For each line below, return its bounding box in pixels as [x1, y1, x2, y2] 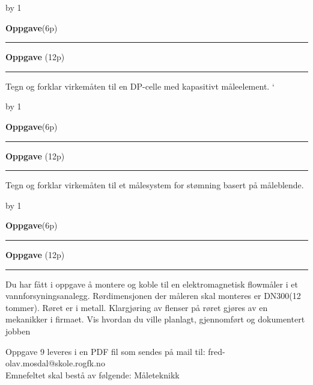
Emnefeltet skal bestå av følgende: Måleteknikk [5, 368, 180, 381]
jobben [5, 324, 31, 337]
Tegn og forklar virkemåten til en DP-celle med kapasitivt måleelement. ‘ [5, 79, 275, 92]
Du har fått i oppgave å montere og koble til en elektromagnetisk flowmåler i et [5, 277, 298, 290]
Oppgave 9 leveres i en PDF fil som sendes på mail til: [5, 345, 205, 357]
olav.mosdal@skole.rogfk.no [5, 357, 105, 369]
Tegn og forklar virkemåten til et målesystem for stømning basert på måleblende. [5, 179, 304, 191]
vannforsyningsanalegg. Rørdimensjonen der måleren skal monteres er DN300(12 [5, 289, 301, 302]
